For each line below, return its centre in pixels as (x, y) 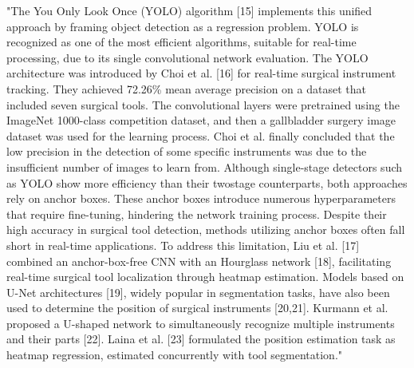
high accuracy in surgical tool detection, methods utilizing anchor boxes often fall (206, 230)
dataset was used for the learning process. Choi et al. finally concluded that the (201, 135)
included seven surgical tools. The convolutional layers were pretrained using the (203, 104)
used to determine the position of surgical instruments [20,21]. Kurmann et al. (197, 308)
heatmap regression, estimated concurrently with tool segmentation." (175, 355)
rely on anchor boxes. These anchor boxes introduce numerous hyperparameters (201, 198)
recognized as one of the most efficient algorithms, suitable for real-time (181, 42)
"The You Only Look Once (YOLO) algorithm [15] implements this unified (189, 10)
